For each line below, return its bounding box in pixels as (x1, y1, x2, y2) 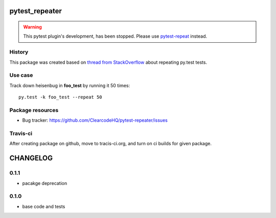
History (9, 48, 29, 56)
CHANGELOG (9, 154, 53, 162)
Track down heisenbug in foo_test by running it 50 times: (9, 82, 130, 89)
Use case (9, 72, 33, 79)
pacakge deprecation (22, 180, 67, 186)
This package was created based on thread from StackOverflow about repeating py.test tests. (9, 59, 207, 65)
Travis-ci (9, 130, 33, 137)
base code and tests (22, 203, 65, 209)
